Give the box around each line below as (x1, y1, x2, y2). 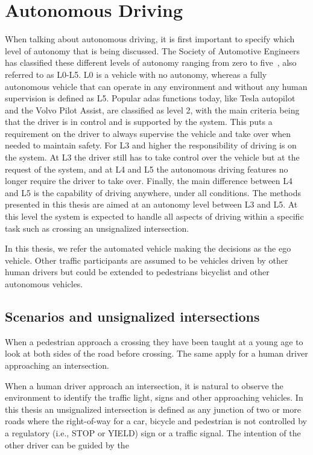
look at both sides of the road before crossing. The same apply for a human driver (5, 347, 308, 360)
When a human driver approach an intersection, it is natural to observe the (5, 379, 283, 392)
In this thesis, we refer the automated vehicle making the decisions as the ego (5, 242, 291, 255)
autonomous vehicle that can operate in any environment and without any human (5, 80, 308, 92)
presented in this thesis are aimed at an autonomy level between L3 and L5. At (5, 198, 298, 211)
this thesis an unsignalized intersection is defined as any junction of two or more (5, 402, 302, 415)
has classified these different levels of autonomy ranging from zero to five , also (5, 56, 297, 69)
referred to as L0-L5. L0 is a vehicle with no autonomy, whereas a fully (5, 68, 267, 80)
